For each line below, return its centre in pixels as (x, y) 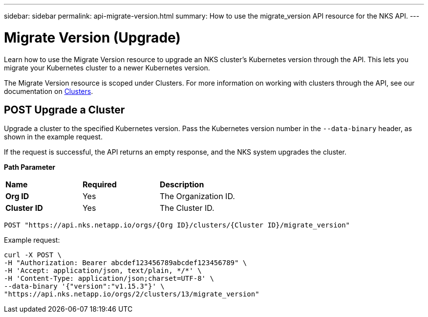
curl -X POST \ (33, 255)
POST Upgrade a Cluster (64, 110)
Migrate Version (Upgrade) (92, 37)
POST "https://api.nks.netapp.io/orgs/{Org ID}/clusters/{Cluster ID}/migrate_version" (177, 225)
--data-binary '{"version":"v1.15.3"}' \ (84, 286)
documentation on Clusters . (49, 91)
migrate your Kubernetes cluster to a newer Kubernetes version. (107, 68)
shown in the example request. (53, 137)
